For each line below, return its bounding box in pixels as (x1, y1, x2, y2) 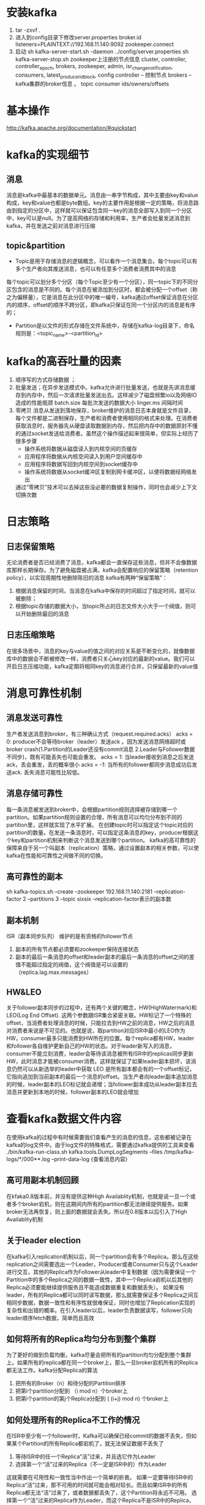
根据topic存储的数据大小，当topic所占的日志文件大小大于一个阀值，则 (15, 602, 191, 610)
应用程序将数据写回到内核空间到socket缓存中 (24, 461, 138, 468)
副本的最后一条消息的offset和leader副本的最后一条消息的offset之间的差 (15, 953, 195, 961)
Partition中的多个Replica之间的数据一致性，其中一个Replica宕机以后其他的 (6, 1275, 193, 1283)
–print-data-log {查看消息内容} (51, 1156, 128, 1163)
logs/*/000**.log (6, 1156, 50, 1163)
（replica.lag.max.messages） (15, 968, 92, 976)
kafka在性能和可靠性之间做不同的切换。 (6, 852, 106, 859)
